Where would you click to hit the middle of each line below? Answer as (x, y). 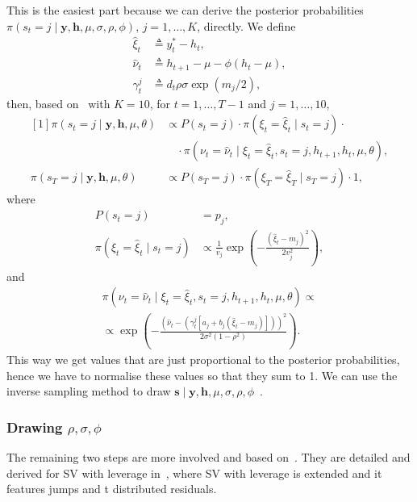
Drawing (35, 427)
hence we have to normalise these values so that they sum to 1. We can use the (202, 375)
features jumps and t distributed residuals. (112, 489)
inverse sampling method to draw (89, 391)
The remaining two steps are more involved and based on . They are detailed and (208, 457)
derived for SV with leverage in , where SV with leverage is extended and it (194, 473)
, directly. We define (246, 25)
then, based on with (58, 103)
